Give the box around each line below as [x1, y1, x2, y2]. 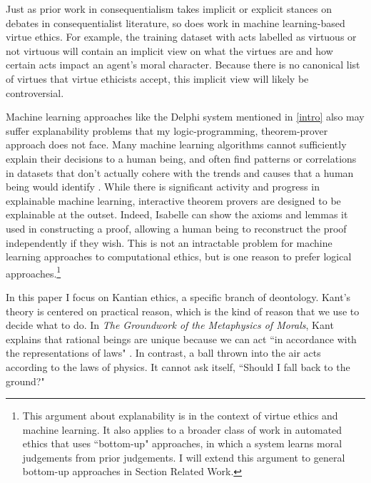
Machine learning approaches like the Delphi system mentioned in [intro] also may [6, 109, 365, 124]
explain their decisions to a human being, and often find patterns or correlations [6, 151, 357, 166]
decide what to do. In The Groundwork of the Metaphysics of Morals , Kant [6, 317, 334, 332]
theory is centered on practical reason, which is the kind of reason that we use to [6, 303, 360, 318]
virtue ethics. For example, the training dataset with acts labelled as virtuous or [6, 29, 357, 44]
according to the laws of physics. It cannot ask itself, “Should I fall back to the [6, 359, 350, 374]
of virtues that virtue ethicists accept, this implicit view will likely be [6, 71, 309, 86]
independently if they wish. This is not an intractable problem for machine [6, 235, 332, 250]
